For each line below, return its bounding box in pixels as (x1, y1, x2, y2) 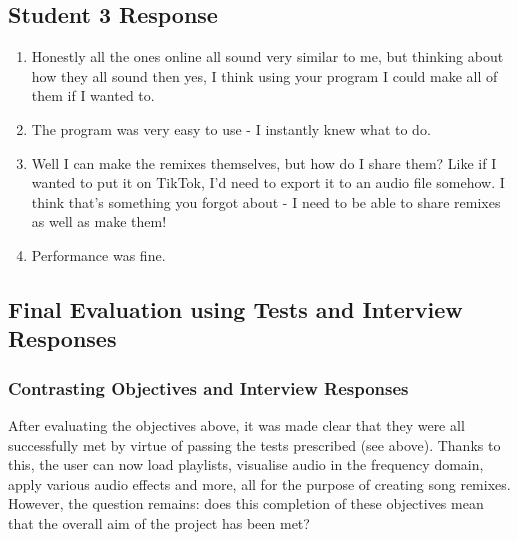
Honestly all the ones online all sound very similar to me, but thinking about (31, 46, 504, 67)
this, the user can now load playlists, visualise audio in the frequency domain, (8, 454, 484, 475)
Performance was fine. (31, 244, 166, 265)
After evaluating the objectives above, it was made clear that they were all (8, 414, 465, 435)
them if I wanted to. (31, 85, 155, 106)
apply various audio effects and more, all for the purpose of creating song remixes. (8, 473, 511, 494)
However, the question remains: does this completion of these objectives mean (8, 493, 484, 514)
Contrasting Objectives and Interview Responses (8, 375, 409, 400)
